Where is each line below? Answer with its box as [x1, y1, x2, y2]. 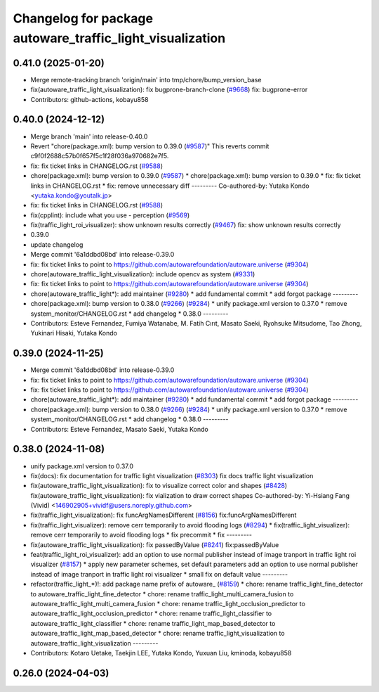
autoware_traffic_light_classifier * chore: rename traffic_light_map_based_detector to [30, 619, 276, 627]
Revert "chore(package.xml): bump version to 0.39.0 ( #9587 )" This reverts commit [30, 141, 270, 150]
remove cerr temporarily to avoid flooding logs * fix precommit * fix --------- [30, 531, 253, 539]
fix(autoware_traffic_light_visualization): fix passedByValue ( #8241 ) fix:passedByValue [30, 540, 279, 549]
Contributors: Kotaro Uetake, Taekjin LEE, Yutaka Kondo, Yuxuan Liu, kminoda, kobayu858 [30, 648, 292, 657]
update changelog [30, 240, 84, 249]
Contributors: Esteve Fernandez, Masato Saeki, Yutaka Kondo [30, 425, 208, 433]
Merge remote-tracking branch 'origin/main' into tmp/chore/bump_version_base [30, 75, 262, 84]
